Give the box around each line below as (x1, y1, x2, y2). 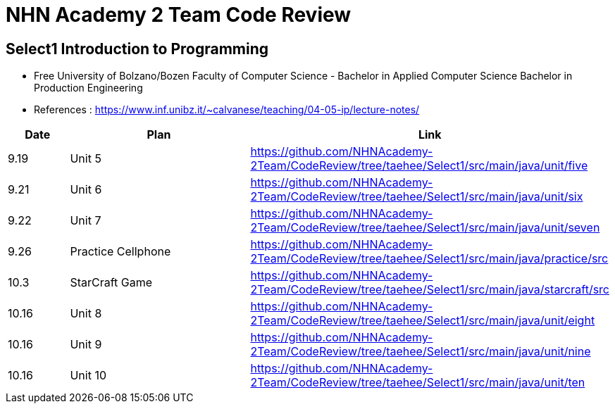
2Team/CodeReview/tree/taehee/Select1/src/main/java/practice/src (250, 251, 609, 266)
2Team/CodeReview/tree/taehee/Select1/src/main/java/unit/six (250, 189, 583, 204)
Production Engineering (34, 82, 143, 94)
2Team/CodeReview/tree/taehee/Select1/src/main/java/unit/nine (250, 344, 591, 359)
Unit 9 (70, 337, 102, 352)
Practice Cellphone (70, 244, 171, 259)
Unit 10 (70, 368, 106, 383)
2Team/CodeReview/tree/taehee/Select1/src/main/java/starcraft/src (250, 282, 609, 297)
